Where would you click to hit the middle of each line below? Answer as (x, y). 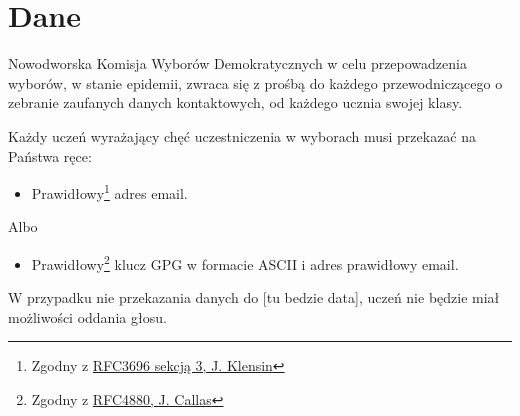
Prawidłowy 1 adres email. (109, 191)
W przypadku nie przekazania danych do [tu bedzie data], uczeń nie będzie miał (254, 297)
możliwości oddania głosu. (87, 316)
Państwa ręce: (50, 155)
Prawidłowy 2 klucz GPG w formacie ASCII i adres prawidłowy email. (245, 262)
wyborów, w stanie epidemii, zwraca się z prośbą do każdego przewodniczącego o (255, 82)
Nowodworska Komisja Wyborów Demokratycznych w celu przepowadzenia (237, 63)
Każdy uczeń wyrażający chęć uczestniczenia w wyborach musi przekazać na (242, 135)
